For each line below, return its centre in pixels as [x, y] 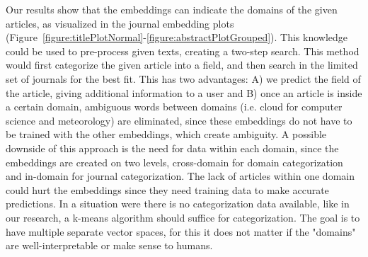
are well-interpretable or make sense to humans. [109, 245]
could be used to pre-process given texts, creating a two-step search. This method [183, 51]
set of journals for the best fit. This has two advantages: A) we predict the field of [183, 78]
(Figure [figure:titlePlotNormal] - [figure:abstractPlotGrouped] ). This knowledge [177, 37]
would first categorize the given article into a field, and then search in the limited [182, 65]
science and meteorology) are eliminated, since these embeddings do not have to [179, 120]
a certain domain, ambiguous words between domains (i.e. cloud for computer [174, 107]
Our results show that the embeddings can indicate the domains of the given [172, 9]
